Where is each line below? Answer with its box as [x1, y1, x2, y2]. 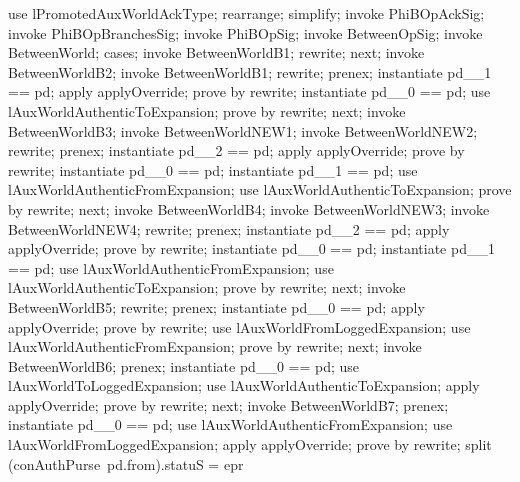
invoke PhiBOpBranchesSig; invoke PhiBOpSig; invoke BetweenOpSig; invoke [8, 22, 483, 43]
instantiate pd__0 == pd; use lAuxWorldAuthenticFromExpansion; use [8, 414, 453, 435]
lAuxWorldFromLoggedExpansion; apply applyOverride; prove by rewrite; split [8, 434, 492, 455]
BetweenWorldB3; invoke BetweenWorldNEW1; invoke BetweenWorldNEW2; [8, 120, 478, 141]
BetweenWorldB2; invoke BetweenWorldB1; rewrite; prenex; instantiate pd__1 [8, 61, 492, 82]
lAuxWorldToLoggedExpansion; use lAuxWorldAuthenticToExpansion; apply [8, 375, 480, 396]
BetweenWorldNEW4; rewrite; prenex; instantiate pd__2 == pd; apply [8, 218, 450, 239]
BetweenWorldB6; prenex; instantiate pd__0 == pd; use [8, 355, 360, 376]
